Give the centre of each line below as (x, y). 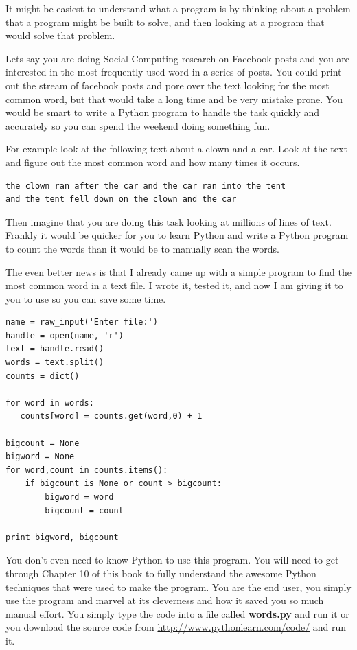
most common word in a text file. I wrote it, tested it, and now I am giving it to (174, 285)
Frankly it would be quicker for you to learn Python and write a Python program (177, 235)
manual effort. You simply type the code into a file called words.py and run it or (177, 613)
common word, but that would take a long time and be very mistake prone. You (174, 98)
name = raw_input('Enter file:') (82, 322)
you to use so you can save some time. (86, 298)
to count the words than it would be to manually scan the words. (142, 248)
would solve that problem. (60, 35)
